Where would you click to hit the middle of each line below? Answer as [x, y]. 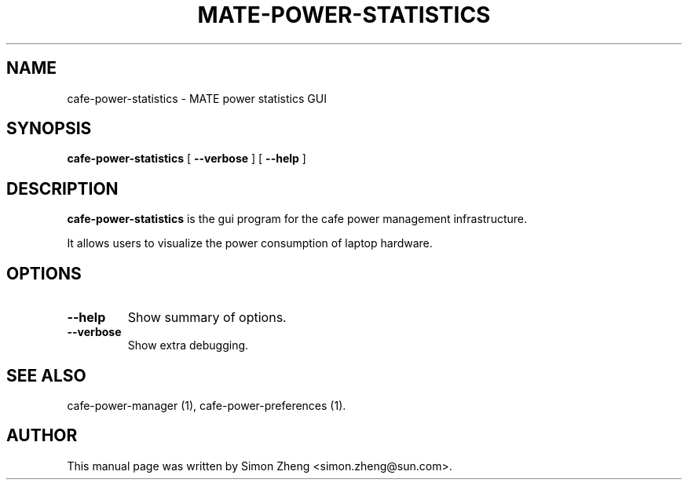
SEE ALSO [46, 375]
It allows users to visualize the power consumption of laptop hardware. [250, 243]
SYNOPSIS [49, 129]
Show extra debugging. [188, 345]
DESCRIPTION [62, 188]
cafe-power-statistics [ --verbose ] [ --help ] [187, 159]
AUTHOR [42, 436]
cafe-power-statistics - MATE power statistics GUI [197, 98]
